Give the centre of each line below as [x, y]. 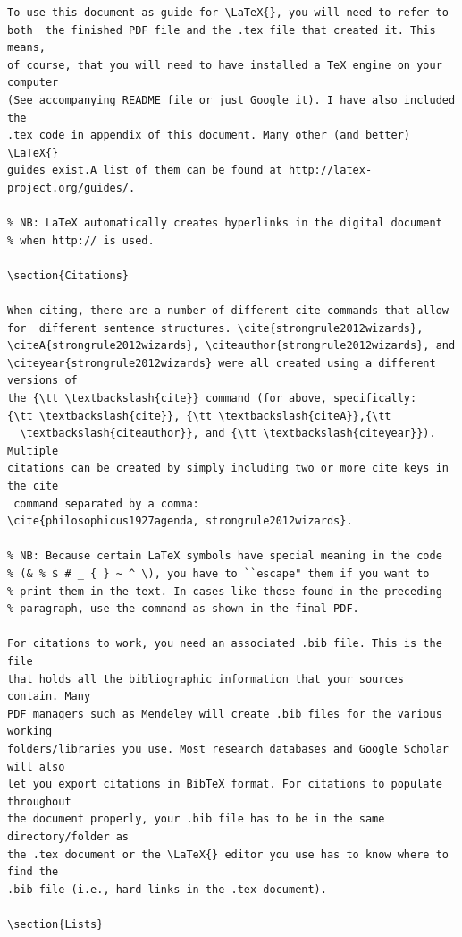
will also [36, 767]
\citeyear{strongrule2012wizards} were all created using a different [222, 363]
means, [26, 48]
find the [33, 872]
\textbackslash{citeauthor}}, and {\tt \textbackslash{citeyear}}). [228, 434]
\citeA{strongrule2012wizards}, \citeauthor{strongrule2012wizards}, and [231, 346]
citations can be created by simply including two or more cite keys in [228, 468]
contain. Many [49, 697]
